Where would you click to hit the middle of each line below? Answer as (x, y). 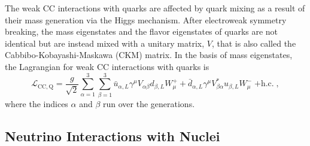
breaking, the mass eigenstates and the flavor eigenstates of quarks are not (142, 31)
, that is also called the (254, 43)
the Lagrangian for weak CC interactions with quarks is (107, 66)
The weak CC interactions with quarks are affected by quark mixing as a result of (155, 8)
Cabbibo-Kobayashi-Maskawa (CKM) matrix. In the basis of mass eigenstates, (149, 55)
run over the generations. (149, 103)
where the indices (37, 103)
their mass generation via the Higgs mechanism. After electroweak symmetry (146, 19)
